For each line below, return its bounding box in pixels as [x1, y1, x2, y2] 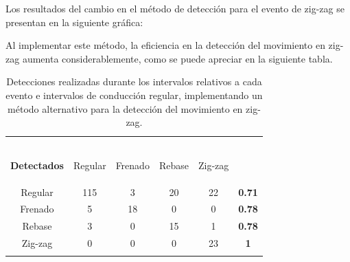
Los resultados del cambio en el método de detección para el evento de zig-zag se [5, 1, 345, 15]
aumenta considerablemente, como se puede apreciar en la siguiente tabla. [22, 51, 333, 65]
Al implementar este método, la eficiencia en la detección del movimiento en [5, 38, 325, 52]
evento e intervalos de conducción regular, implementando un [5, 87, 263, 102]
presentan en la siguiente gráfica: [5, 14, 143, 29]
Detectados [10, 157, 64, 172]
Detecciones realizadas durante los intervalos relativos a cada [6, 74, 262, 89]
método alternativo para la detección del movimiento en [8, 101, 243, 116]
